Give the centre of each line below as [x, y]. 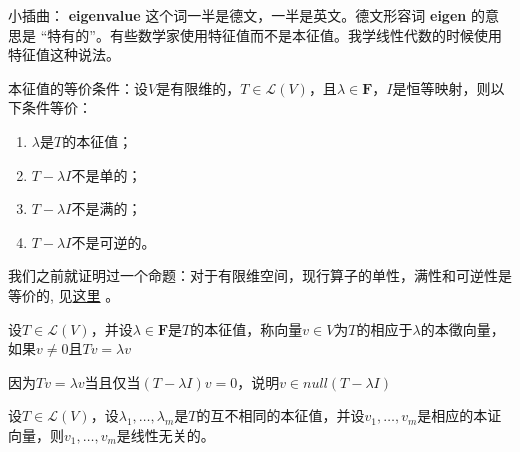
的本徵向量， [462, 328]
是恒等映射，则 [441, 87]
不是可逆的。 [113, 241]
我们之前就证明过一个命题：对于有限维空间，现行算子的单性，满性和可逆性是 [260, 275]
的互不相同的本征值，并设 [280, 415]
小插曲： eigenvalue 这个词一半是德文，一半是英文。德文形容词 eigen [237, 15]
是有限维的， [198, 87]
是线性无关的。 [165, 434]
